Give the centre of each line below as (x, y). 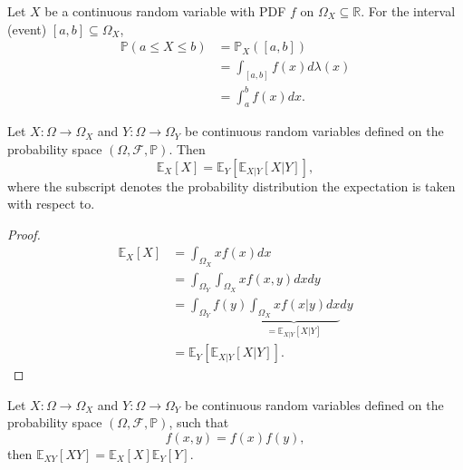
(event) (27, 29)
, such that (199, 422)
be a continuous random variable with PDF (165, 11)
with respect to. (51, 204)
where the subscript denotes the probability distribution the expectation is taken (231, 186)
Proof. (24, 234)
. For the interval (408, 11)
